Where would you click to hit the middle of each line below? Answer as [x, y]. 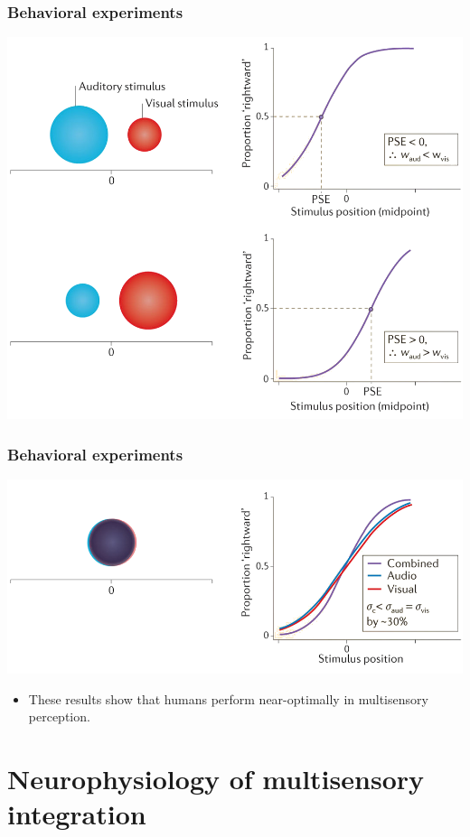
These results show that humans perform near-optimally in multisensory [228, 698]
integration [77, 814]
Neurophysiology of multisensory [216, 779]
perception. [59, 716]
